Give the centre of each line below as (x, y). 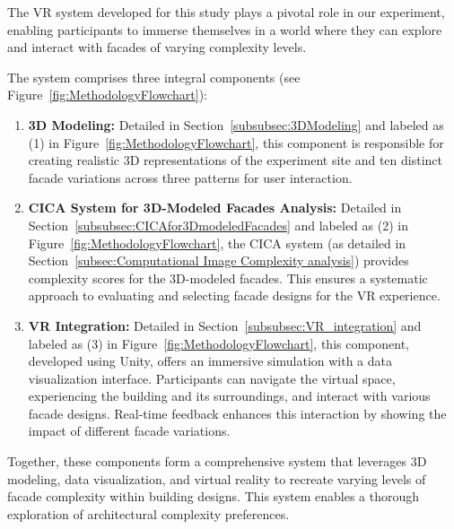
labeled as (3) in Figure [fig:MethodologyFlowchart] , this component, (218, 343)
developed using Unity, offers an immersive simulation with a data (210, 361)
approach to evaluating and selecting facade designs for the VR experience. (234, 295)
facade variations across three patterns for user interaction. (190, 177)
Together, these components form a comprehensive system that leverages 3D (217, 461)
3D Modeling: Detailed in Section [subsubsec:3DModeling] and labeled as (236, 124)
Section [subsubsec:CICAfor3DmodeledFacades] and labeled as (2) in (218, 225)
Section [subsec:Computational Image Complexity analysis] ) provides (218, 260)
